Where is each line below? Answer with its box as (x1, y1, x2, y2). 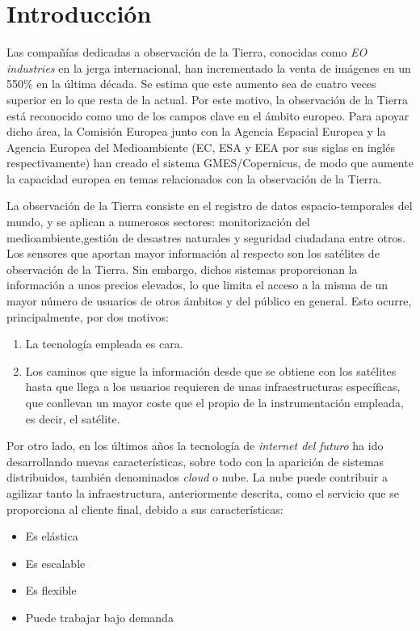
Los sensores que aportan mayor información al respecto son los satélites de (6, 245, 380, 262)
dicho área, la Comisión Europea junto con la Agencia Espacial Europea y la (6, 123, 386, 140)
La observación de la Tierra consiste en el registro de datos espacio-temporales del (6, 197, 413, 214)
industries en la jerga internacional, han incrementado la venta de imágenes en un (6, 59, 411, 76)
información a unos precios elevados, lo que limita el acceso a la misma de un (6, 276, 388, 293)
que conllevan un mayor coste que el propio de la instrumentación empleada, (25, 394, 404, 410)
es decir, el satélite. (25, 410, 120, 427)
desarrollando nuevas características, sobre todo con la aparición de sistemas (6, 452, 384, 469)
